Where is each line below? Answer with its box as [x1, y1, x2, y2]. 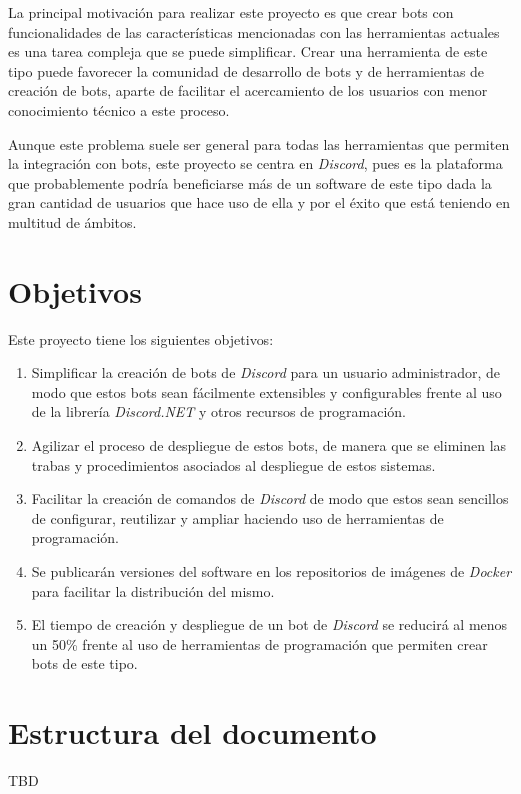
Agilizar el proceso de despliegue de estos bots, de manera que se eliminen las [31, 435, 507, 456]
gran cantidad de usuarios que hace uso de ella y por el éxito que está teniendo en [8, 192, 511, 213]
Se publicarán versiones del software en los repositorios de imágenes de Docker [31, 561, 512, 581]
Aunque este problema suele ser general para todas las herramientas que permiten [8, 133, 510, 154]
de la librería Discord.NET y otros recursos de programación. [31, 401, 406, 422]
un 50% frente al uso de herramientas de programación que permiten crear [31, 633, 488, 654]
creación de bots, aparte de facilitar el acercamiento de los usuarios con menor [8, 80, 488, 101]
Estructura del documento [8, 712, 377, 753]
